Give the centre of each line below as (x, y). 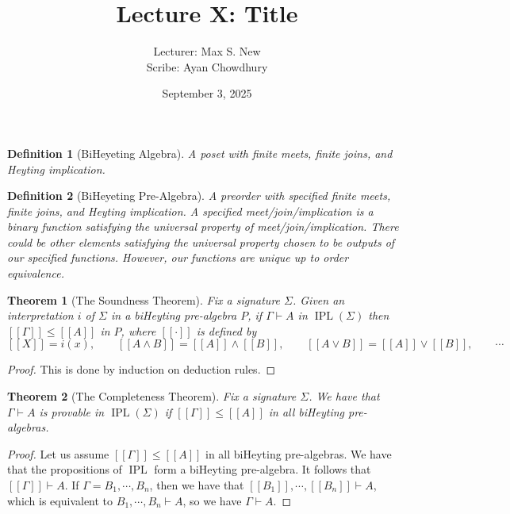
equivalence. (36, 273)
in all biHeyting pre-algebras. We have (299, 453)
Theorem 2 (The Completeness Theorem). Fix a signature (152, 396)
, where (138, 330)
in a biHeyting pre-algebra (174, 315)
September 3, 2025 (207, 93)
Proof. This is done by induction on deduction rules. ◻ (142, 369)
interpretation (40, 315)
